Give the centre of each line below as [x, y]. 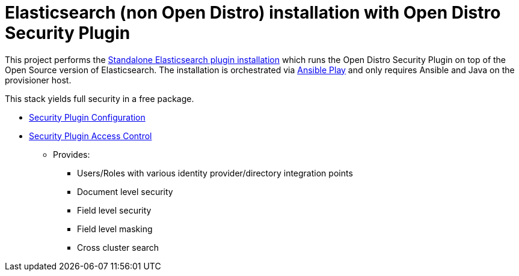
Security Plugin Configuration [87, 117]
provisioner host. [38, 80]
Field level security [114, 210]
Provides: [72, 154]
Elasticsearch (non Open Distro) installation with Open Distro [253, 13]
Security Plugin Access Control [91, 136]
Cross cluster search [118, 247]
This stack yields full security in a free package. [100, 98]
